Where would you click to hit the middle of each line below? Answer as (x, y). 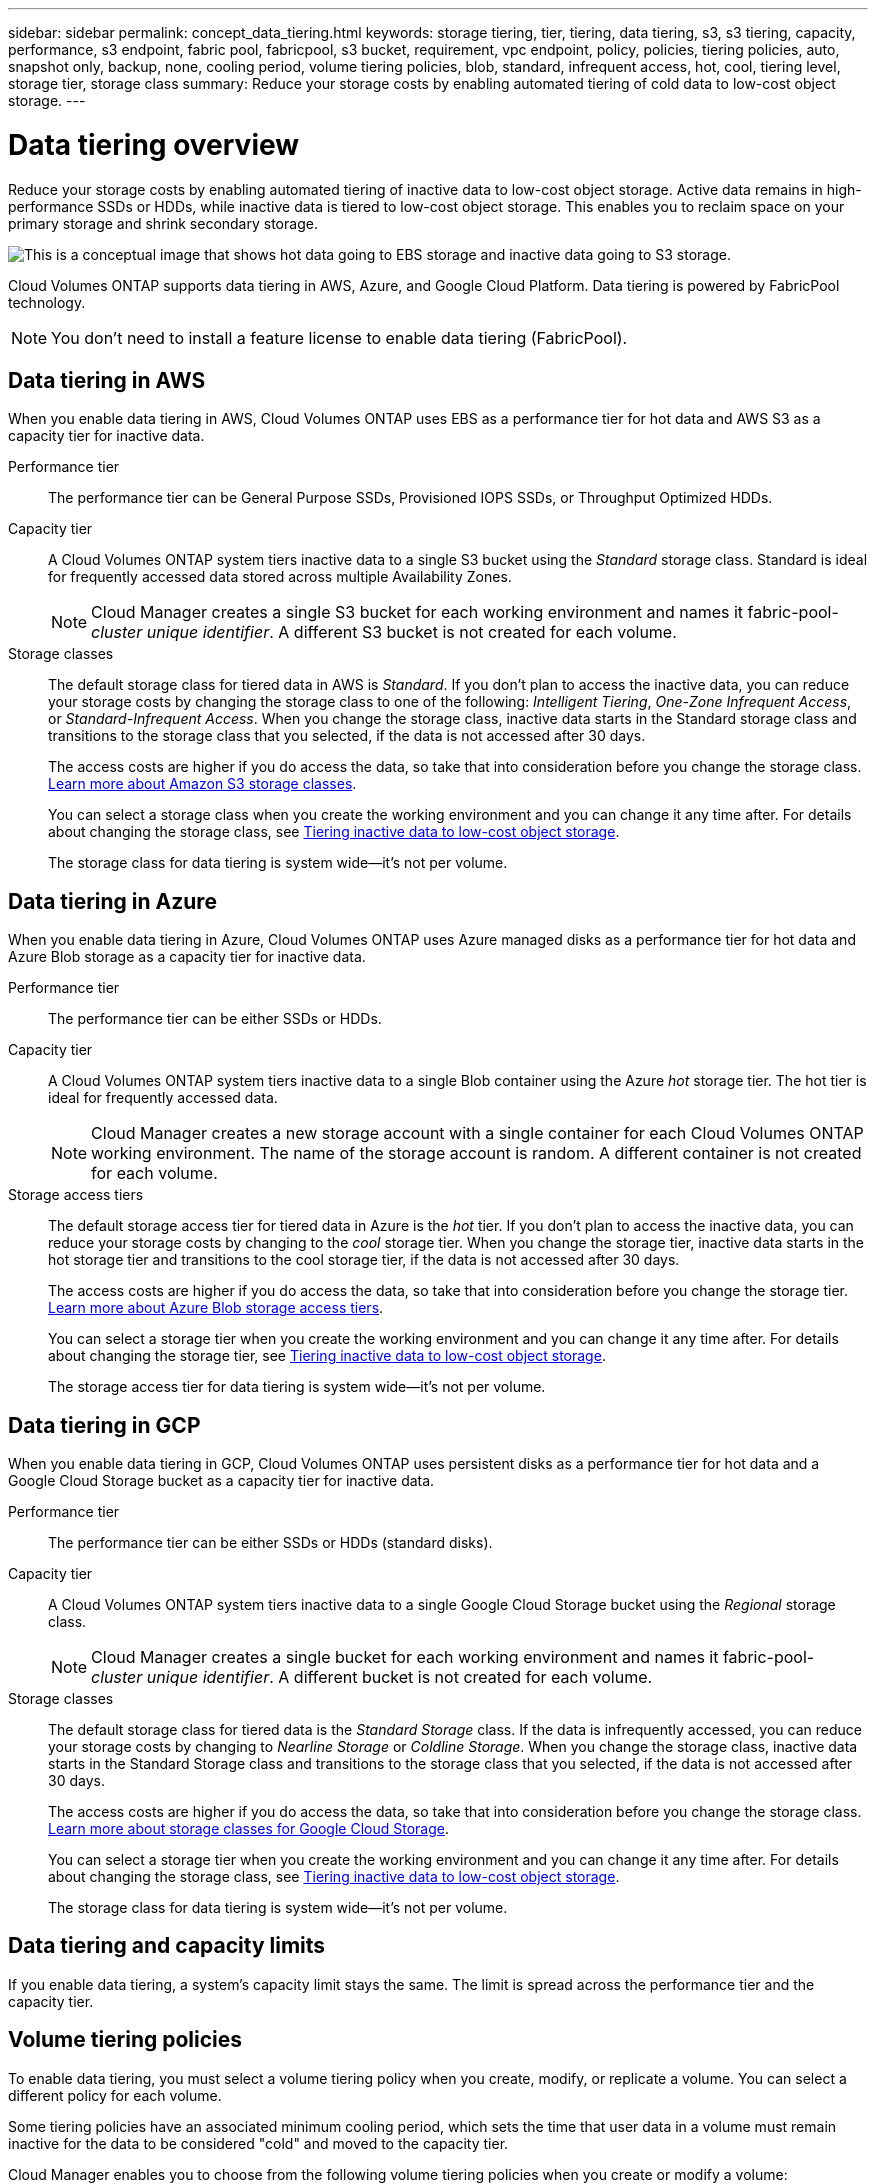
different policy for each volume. (115, 2095)
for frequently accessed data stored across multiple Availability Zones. (280, 577)
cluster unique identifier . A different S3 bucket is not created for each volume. (384, 632)
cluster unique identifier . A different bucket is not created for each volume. (372, 1677)
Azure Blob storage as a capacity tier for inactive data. (187, 957)
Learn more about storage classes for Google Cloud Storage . (248, 1829)
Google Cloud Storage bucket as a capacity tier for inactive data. (221, 1481)
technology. (47, 302)
